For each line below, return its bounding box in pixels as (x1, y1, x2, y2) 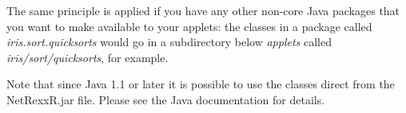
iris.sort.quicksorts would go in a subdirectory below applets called (6, 33, 332, 50)
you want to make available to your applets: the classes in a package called (6, 18, 372, 34)
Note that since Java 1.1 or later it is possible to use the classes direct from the (6, 76, 395, 92)
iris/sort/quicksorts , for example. (6, 49, 169, 65)
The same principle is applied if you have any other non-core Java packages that (6, 2, 400, 18)
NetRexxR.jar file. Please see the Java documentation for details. (6, 91, 325, 107)
